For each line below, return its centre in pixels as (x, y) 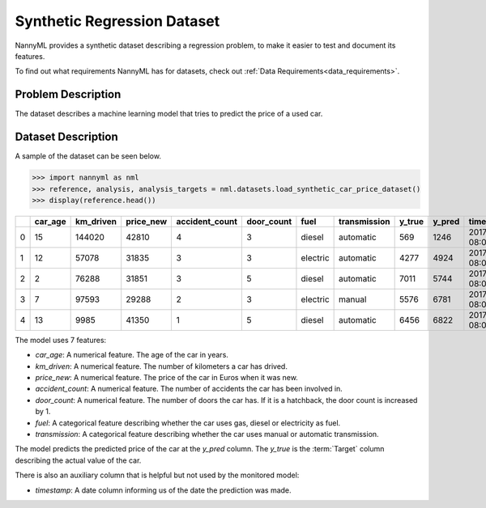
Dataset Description (66, 137)
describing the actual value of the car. (78, 460)
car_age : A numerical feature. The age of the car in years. (132, 355)
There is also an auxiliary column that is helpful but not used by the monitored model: (157, 475)
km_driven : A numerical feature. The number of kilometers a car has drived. (161, 366)
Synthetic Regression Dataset (117, 21)
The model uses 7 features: (61, 340)
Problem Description (68, 94)
